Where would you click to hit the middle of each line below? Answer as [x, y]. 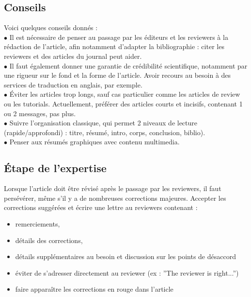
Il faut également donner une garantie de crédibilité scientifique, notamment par [128, 65]
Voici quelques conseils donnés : [51, 27]
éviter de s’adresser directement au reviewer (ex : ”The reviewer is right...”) [127, 272]
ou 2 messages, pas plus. [40, 113]
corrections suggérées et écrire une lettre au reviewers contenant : [101, 207]
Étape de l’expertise [55, 168]
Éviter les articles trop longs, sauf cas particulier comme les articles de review [125, 94]
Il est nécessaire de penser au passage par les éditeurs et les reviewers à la [119, 37]
